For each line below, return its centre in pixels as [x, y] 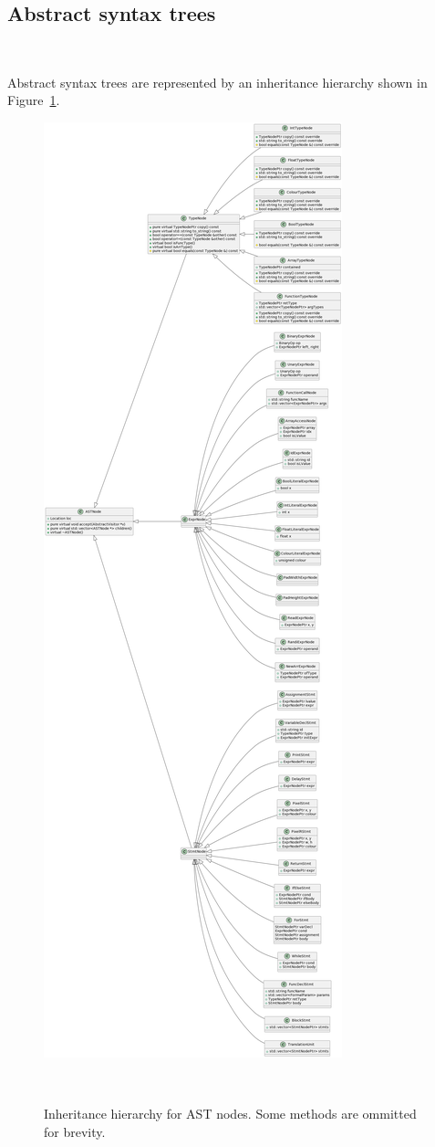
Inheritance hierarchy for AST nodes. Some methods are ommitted [230, 1114]
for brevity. [75, 1131]
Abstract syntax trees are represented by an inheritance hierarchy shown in [217, 82]
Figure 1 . [34, 100]
